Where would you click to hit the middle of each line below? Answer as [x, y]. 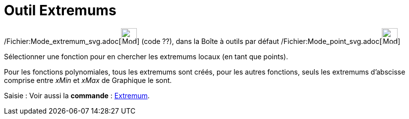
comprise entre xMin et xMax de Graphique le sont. [88, 80]
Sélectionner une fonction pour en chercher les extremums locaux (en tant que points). [146, 56]
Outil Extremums [60, 10]
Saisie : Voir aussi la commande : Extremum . [77, 95]
